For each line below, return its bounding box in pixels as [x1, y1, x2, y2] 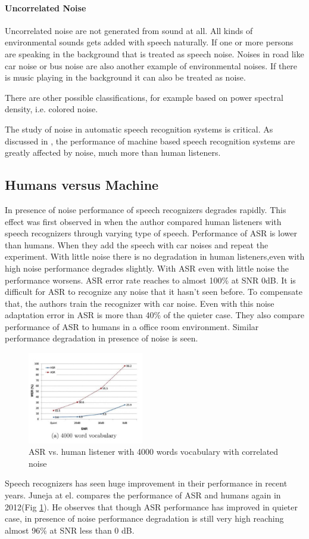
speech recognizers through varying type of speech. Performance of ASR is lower [5, 227, 297, 239]
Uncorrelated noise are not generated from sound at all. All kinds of [5, 24, 253, 36]
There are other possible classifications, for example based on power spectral [5, 91, 283, 103]
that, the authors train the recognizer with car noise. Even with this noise [5, 297, 274, 309]
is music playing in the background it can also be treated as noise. [5, 71, 246, 84]
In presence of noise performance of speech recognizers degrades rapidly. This [5, 203, 286, 215]
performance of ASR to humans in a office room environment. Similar [5, 320, 259, 332]
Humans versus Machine [5, 175, 159, 194]
